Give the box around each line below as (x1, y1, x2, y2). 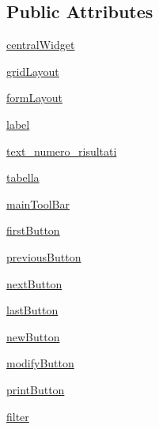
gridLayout (6, 62, 59, 79)
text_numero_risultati (6, 142, 117, 159)
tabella (6, 169, 40, 186)
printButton (6, 381, 65, 397)
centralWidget (6, 36, 75, 53)
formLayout (6, 89, 63, 106)
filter (6, 408, 29, 424)
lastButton (6, 302, 59, 318)
